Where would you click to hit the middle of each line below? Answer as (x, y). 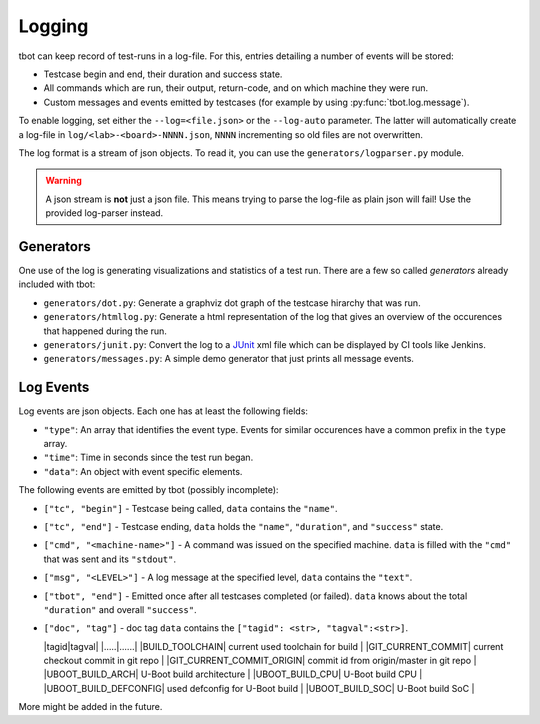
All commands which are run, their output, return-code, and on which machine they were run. (236, 88)
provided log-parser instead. (104, 213)
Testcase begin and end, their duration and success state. (163, 74)
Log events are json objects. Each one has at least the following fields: (163, 411)
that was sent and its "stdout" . (110, 559)
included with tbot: (57, 284)
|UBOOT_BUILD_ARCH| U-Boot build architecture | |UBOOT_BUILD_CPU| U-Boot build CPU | (233, 674)
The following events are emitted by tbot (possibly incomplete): (148, 490)
